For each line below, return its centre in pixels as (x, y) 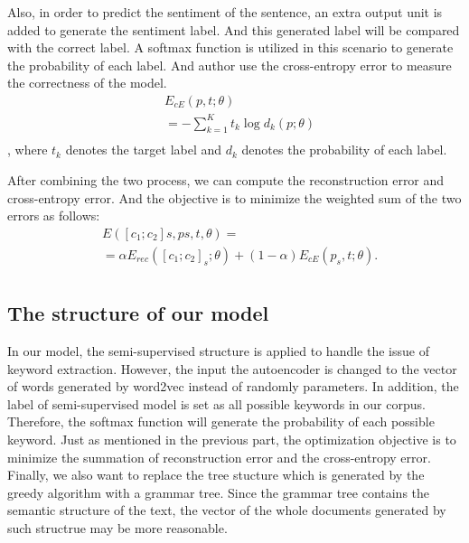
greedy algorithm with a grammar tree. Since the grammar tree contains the (219, 492)
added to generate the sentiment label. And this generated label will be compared (234, 29)
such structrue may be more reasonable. (117, 527)
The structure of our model (138, 313)
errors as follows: (54, 215)
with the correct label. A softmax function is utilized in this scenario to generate (230, 47)
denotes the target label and (144, 150)
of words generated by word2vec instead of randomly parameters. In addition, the (233, 386)
